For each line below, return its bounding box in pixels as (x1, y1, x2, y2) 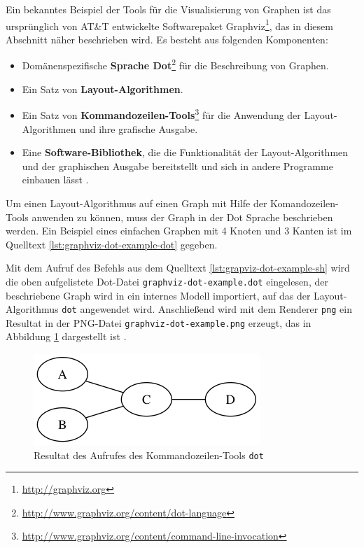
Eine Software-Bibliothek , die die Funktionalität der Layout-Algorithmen (22, 145, 349, 160)
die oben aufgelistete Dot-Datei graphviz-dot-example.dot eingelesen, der (6, 274, 328, 288)
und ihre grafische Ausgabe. (79, 121, 198, 136)
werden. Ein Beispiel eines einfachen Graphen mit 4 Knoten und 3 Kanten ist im (6, 223, 352, 238)
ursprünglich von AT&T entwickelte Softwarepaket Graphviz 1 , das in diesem (6, 16, 333, 33)
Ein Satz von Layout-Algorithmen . (22, 81, 183, 96)
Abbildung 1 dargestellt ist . (6, 329, 127, 344)
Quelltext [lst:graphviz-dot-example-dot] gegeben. (6, 237, 218, 251)
